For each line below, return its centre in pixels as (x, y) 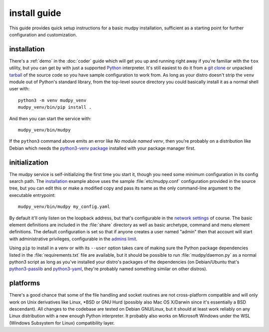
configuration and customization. (43, 34)
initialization (29, 162)
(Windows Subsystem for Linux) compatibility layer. (62, 323)
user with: (19, 89)
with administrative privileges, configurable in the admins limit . (73, 239)
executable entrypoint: (32, 195)
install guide (35, 13)
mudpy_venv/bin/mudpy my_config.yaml (64, 207)
